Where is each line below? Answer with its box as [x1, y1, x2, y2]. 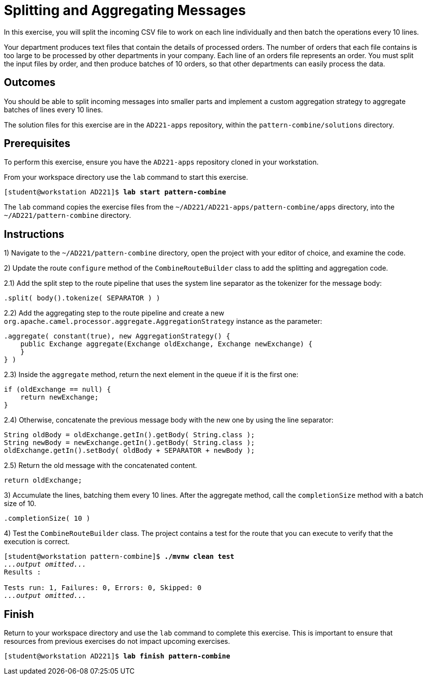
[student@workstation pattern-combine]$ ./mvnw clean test [4, 552, 235, 561]
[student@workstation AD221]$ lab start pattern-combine [4, 188, 226, 196]
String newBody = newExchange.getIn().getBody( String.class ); [4, 439, 255, 447]
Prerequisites [4, 137, 70, 150]
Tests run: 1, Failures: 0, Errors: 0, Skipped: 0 [4, 584, 202, 592]
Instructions [4, 228, 64, 240]
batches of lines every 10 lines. [4, 105, 103, 114]
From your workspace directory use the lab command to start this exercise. [4, 173, 248, 182]
